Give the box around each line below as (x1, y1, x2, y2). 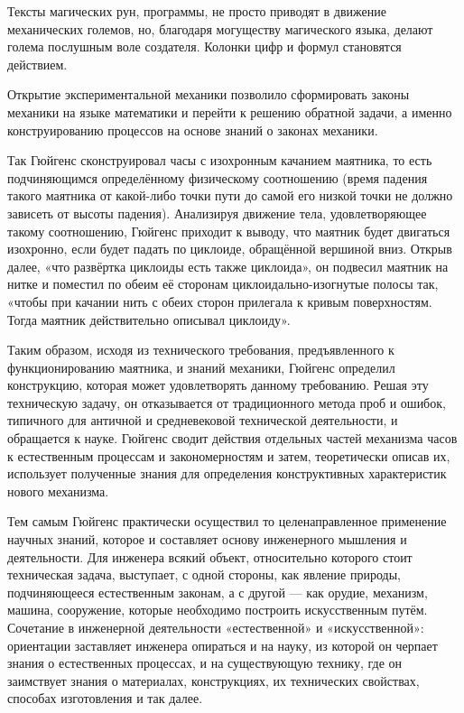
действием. (7, 54, 68, 73)
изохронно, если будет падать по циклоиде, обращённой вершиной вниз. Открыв (7, 239, 452, 258)
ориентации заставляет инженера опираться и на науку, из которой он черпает (7, 635, 438, 654)
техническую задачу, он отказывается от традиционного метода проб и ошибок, (7, 393, 446, 412)
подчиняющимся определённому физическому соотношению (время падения (7, 168, 428, 187)
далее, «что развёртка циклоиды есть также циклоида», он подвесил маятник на (7, 256, 449, 275)
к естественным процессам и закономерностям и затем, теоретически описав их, (7, 446, 450, 465)
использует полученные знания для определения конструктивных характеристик (7, 464, 447, 483)
